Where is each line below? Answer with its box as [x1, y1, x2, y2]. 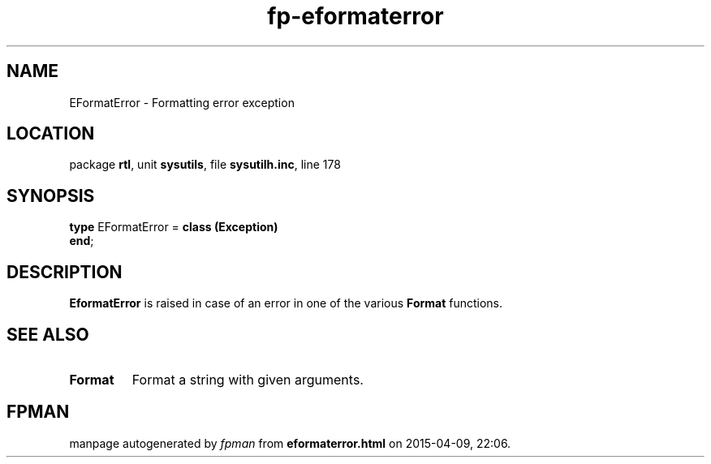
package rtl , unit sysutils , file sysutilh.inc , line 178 [69, 157, 341, 172]
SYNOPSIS [6, 185, 95, 206]
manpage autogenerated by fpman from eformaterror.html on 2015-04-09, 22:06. [69, 436, 511, 450]
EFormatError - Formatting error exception [69, 95, 295, 110]
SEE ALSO [6, 324, 89, 345]
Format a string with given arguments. [131, 371, 364, 388]
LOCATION [6, 123, 95, 144]
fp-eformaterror [267, 2, 444, 30]
